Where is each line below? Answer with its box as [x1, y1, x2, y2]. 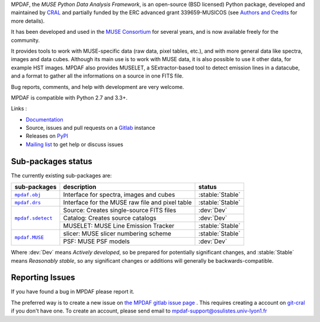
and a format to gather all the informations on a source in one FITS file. [11, 72, 184, 79]
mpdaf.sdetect [14, 215, 53, 221]
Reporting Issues [11, 273, 75, 283]
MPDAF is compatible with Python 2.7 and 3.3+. [11, 94, 127, 101]
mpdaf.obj [14, 192, 41, 198]
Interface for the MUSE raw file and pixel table [63, 199, 192, 207]
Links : [11, 105, 27, 112]
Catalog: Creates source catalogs [63, 214, 156, 222]
